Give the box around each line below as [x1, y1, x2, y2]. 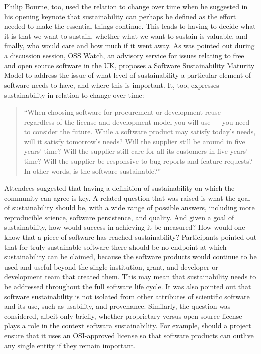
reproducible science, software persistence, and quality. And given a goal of [4, 212, 234, 222]
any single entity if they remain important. [4, 340, 136, 350]
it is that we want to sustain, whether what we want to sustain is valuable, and [4, 30, 248, 41]
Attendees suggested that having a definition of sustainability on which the [4, 183, 235, 193]
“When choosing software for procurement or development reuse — [24, 106, 230, 117]
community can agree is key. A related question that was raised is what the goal [4, 192, 250, 203]
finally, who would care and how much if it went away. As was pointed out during [4, 40, 255, 51]
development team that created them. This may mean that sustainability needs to [4, 271, 256, 282]
